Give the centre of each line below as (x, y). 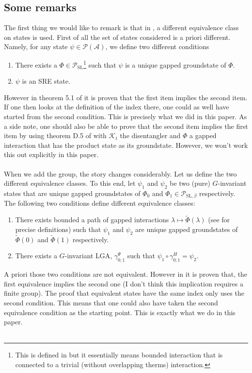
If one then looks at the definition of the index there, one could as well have (117, 107)
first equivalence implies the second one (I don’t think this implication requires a (124, 283)
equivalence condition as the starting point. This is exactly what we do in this (120, 312)
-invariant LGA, (88, 256)
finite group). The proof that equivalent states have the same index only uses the (124, 293)
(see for (219, 220)
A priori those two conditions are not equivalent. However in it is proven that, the (126, 274)
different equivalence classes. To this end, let (70, 183)
